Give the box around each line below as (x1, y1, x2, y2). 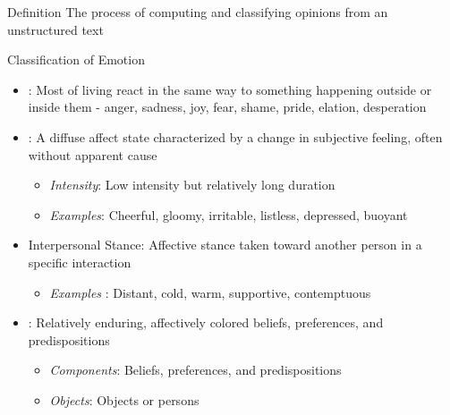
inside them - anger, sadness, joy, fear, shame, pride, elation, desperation (28, 97, 427, 116)
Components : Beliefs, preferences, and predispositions (49, 360, 342, 379)
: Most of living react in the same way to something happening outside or (28, 80, 432, 98)
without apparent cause (28, 145, 157, 164)
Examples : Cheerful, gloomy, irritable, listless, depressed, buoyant (49, 205, 408, 224)
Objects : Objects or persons (49, 390, 200, 409)
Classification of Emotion (7, 50, 145, 69)
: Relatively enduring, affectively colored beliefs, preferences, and (28, 313, 384, 332)
